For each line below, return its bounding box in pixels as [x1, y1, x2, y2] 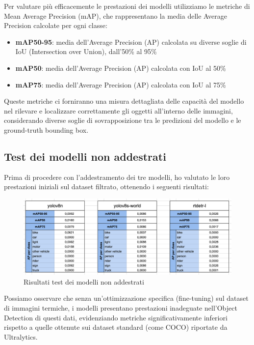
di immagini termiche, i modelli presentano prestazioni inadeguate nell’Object [4, 302, 237, 313]
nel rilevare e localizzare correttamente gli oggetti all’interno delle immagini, [4, 105, 233, 115]
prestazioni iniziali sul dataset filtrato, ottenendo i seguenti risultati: [4, 181, 209, 192]
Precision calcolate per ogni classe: [4, 20, 107, 30]
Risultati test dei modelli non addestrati [24, 276, 144, 287]
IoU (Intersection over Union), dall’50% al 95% [15, 46, 157, 57]
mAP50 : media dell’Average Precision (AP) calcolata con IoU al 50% [15, 62, 226, 73]
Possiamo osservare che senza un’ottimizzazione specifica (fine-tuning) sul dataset [4, 293, 249, 303]
